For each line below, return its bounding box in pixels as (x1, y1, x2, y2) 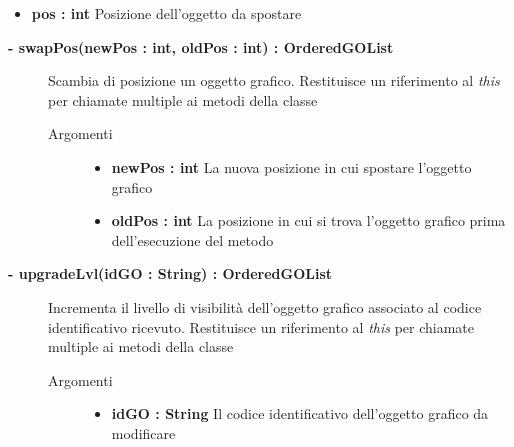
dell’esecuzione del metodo (111, 229, 274, 250)
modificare (111, 422, 176, 443)
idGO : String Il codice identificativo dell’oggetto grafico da (111, 403, 489, 424)
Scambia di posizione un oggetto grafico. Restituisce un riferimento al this (48, 70, 500, 91)
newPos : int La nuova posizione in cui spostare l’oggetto (111, 156, 472, 177)
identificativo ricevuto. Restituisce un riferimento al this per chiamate (48, 316, 474, 337)
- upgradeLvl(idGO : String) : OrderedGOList (8, 263, 333, 284)
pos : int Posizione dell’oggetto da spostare (31, 3, 302, 23)
